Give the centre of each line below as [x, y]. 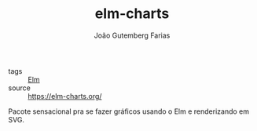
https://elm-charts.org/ [65, 96]
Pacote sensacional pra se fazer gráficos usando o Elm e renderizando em [129, 111]
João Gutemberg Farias [132, 35]
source [20, 88]
